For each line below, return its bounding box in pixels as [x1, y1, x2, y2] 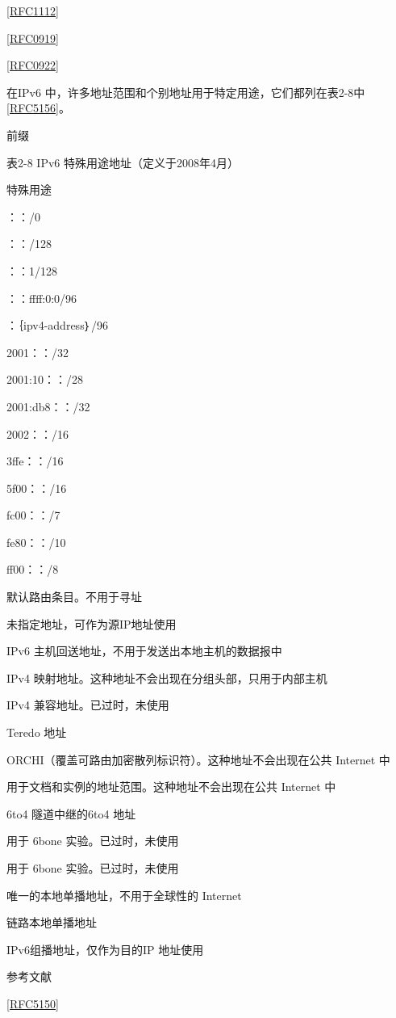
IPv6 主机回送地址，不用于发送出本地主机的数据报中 [6, 642, 282, 659]
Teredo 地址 [6, 724, 67, 741]
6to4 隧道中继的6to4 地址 [6, 805, 136, 822]
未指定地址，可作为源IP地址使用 [6, 615, 177, 632]
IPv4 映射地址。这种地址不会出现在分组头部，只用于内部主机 [6, 669, 327, 686]
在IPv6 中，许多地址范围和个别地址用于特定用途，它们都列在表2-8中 [6, 83, 365, 100]
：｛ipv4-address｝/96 [6, 317, 109, 334]
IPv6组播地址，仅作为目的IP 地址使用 [6, 940, 204, 957]
